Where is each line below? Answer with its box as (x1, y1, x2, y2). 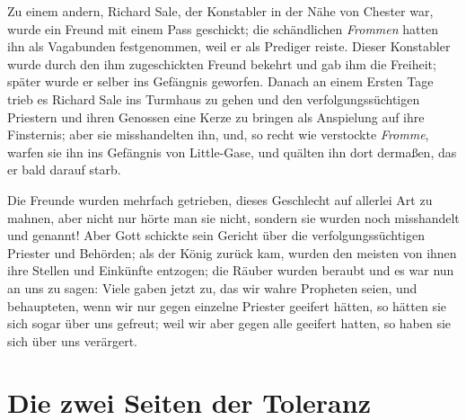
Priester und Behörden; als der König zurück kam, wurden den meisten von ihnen (7, 243, 457, 262)
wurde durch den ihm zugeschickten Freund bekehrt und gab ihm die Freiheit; (7, 54, 436, 73)
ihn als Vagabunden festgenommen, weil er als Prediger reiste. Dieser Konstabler (7, 37, 451, 56)
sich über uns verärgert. (7, 331, 137, 350)
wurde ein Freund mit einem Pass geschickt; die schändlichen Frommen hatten (7, 19, 438, 38)
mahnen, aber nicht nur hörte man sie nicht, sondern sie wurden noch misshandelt (7, 208, 460, 227)
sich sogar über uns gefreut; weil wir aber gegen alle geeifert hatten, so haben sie (7, 314, 452, 333)
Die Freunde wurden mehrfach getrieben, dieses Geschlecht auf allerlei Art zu (7, 190, 433, 209)
